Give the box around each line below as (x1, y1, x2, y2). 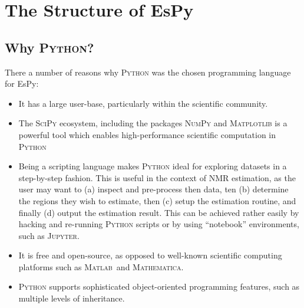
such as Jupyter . (18, 229, 80, 241)
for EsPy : (5, 77, 39, 90)
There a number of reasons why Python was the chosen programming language (5, 65, 291, 78)
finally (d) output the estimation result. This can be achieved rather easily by (18, 206, 299, 218)
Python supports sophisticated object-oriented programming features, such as (18, 280, 300, 293)
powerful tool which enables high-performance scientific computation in (18, 128, 276, 140)
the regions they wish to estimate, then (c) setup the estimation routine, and (18, 194, 296, 207)
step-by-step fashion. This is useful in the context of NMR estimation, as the (18, 171, 296, 184)
